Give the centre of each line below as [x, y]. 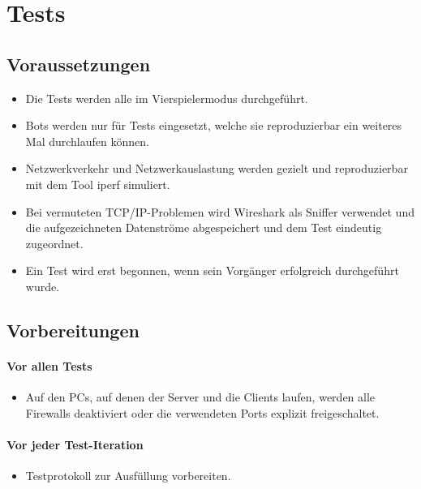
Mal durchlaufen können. [87, 141]
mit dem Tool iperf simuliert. [98, 184]
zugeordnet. [54, 243]
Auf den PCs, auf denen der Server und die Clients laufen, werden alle [200, 397]
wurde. [43, 286]
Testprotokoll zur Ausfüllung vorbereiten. [128, 476]
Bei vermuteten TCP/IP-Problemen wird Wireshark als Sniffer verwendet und [220, 211]
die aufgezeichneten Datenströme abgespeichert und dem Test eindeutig [204, 227]
